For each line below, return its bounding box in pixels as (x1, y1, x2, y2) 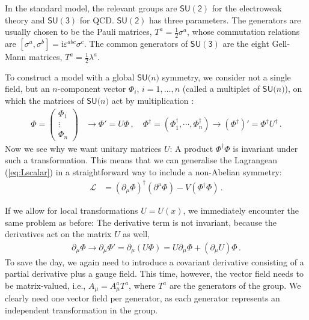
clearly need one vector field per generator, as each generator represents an (5, 292, 280, 304)
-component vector (57, 82, 126, 95)
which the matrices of (5, 94, 84, 107)
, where (129, 279, 156, 292)
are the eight (222, 37, 269, 50)
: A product (170, 142, 213, 154)
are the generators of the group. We (169, 279, 301, 292)
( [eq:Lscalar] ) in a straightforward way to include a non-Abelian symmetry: (5, 165, 282, 178)
